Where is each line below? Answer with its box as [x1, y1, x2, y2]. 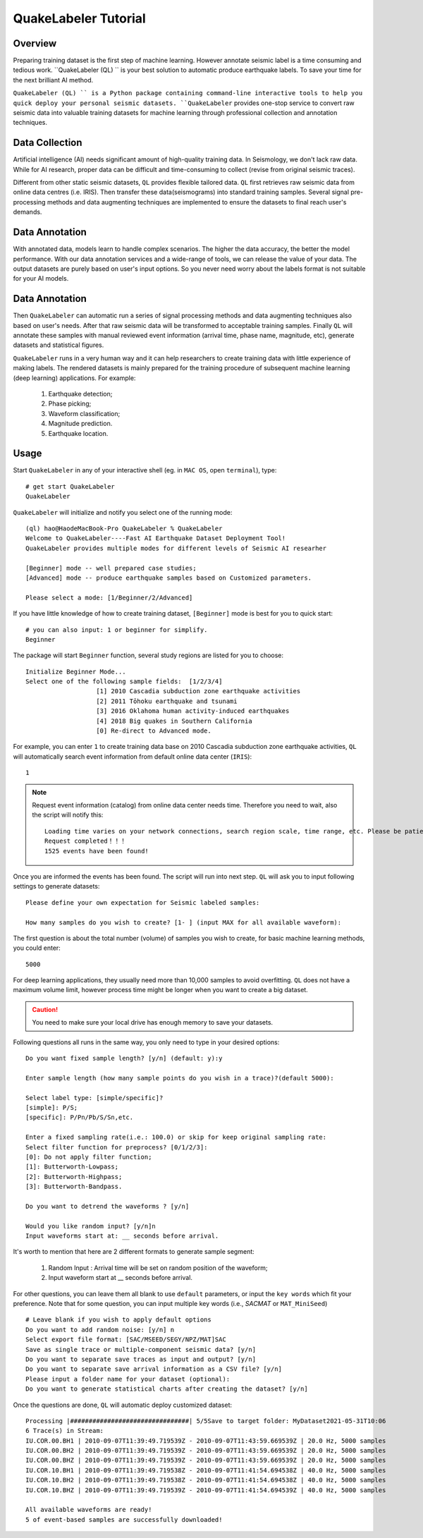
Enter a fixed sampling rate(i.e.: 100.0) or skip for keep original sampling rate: [25, 1133, 327, 1142]
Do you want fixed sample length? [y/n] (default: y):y [25, 1054, 223, 1063]
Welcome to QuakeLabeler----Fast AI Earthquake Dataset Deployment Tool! [25, 535, 286, 542]
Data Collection [13, 137, 82, 149]
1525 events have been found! [44, 847, 149, 855]
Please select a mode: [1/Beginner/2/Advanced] [25, 593, 193, 602]
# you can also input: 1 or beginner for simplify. [25, 625, 208, 634]
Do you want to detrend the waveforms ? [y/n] [25, 1202, 190, 1210]
